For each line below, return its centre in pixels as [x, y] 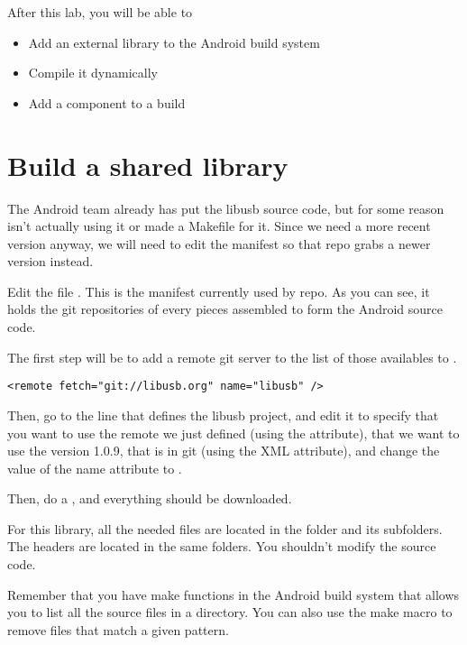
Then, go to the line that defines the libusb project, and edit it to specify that [223, 415]
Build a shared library [148, 165]
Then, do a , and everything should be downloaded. [150, 498]
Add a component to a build [107, 102]
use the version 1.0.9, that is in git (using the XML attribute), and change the [224, 451]
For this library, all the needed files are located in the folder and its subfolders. [225, 528]
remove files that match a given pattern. [118, 629]
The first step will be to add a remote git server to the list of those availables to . [232, 357]
